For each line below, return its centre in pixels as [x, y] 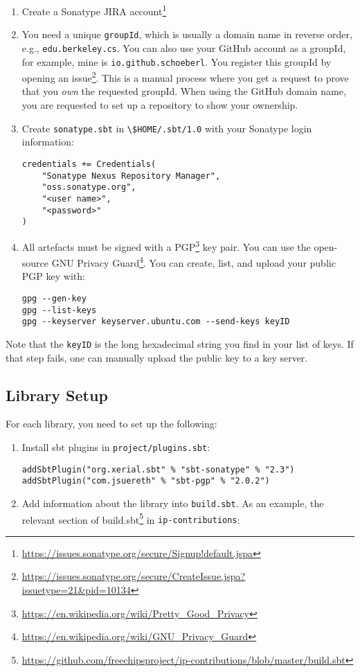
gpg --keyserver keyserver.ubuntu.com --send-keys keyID [156, 322]
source [35, 262]
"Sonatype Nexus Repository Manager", [131, 176]
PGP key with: [53, 276]
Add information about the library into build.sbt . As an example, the [173, 503]
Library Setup [57, 395]
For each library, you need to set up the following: [111, 424]
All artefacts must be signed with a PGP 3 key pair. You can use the [166, 245]
